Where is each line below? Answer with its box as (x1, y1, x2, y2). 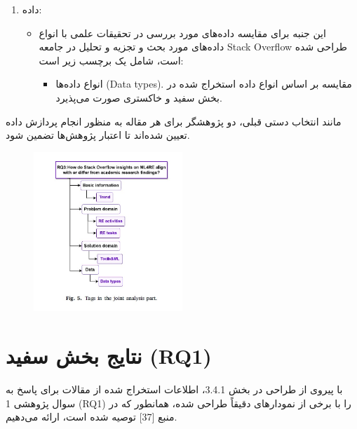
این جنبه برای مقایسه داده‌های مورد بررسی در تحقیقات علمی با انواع (39, 25, 326, 40)
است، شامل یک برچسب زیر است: (39, 53, 184, 67)
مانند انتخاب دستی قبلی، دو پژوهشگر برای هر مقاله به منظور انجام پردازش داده (6, 114, 342, 128)
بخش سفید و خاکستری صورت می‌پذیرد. (55, 90, 222, 104)
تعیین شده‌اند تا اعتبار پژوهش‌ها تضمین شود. (6, 128, 190, 142)
